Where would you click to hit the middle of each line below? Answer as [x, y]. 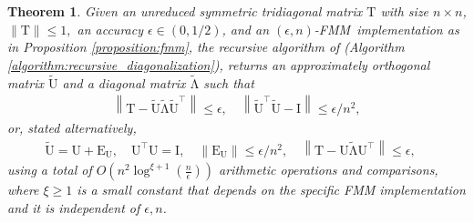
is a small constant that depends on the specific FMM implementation [271, 190]
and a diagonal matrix [124, 82]
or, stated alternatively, [72, 128]
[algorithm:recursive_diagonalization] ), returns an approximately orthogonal [219, 64]
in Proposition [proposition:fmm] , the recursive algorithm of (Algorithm [206, 47]
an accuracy [110, 29]
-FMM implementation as [386, 29]
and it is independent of [74, 207]
